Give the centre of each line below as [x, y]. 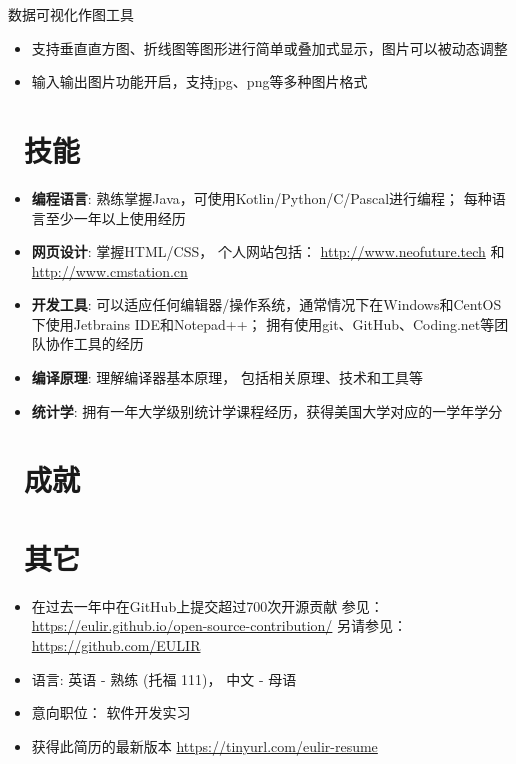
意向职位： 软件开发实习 [111, 712]
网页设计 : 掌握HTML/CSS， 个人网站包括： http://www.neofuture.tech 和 [268, 251]
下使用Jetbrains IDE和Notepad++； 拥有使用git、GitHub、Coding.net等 [263, 323]
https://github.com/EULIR [116, 644]
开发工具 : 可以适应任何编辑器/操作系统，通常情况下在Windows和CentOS [266, 304]
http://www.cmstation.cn [109, 270]
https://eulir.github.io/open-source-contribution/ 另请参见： [219, 625]
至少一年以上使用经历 [115, 217]
